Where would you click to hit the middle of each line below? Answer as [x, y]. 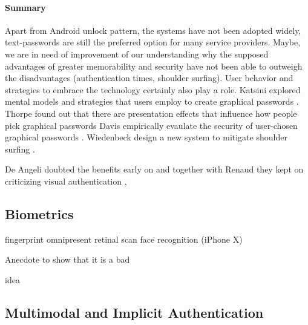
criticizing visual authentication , [66, 181]
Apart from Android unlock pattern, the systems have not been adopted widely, [153, 30]
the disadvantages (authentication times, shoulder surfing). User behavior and [149, 78]
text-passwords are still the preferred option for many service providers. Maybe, [153, 42]
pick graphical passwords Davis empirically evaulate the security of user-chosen [151, 125]
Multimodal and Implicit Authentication [134, 312]
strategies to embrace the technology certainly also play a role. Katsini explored [153, 89]
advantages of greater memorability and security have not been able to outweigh [154, 66]
